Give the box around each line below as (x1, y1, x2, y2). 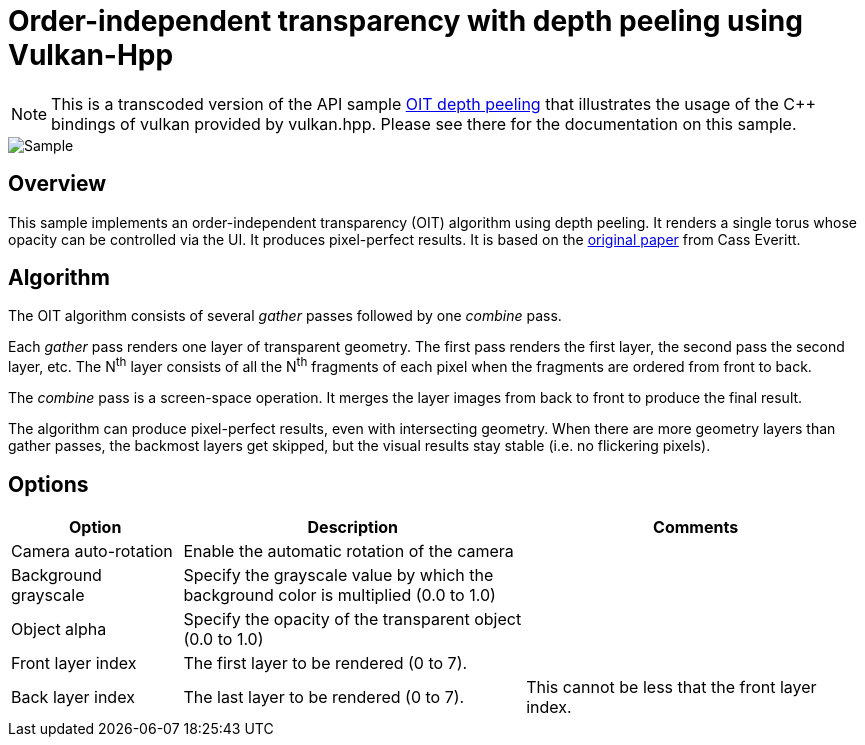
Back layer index (11, 686, 135, 707)
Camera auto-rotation (11, 540, 173, 561)
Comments (653, 516, 739, 537)
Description (307, 516, 398, 537)
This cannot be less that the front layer (526, 676, 817, 697)
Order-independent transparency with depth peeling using (8, 4, 803, 38)
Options (8, 471, 89, 497)
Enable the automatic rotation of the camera (183, 540, 514, 561)
